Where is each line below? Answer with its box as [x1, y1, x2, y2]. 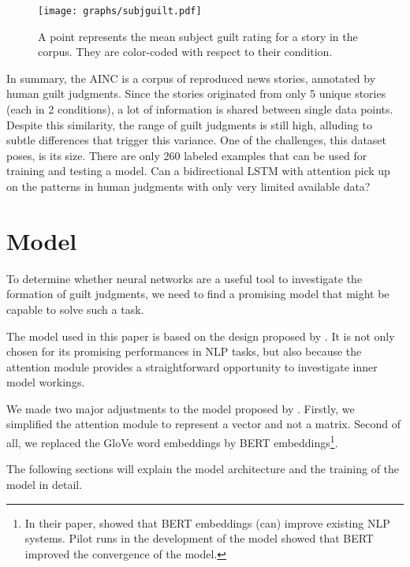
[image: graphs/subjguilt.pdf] [38, 6, 202, 17]
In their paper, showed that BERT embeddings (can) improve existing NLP [24, 514, 390, 531]
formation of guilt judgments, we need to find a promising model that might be [6, 285, 389, 302]
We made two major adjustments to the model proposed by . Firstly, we [6, 400, 355, 416]
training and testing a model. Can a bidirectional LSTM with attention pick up [6, 162, 390, 179]
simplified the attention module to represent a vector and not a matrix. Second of [6, 416, 401, 432]
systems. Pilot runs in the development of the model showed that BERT [24, 530, 374, 546]
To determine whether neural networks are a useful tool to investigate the [6, 270, 363, 286]
